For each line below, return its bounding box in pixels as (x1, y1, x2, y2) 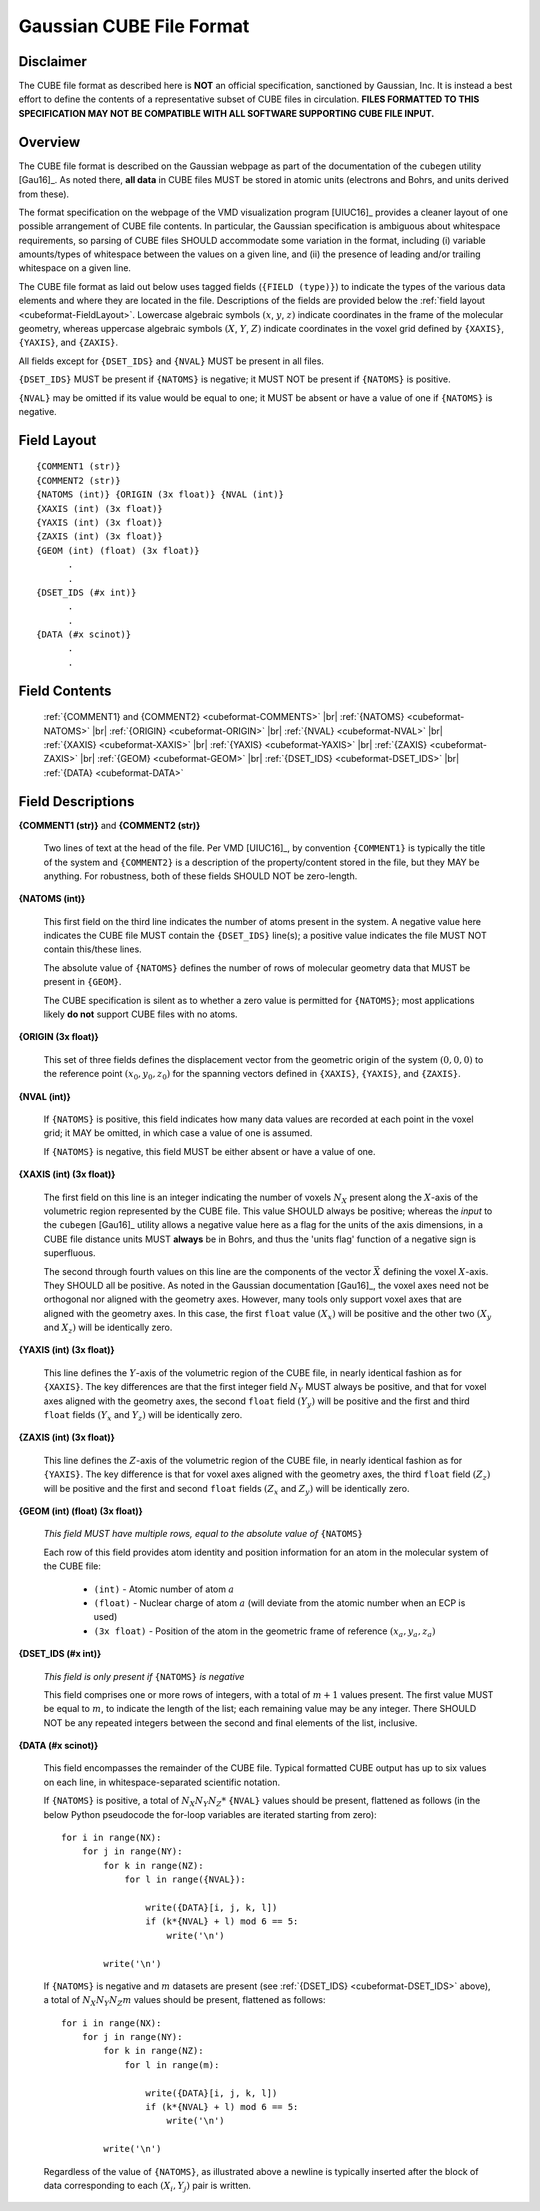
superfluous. (43, 1247, 96, 1259)
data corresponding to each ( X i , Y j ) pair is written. (43, 2180, 252, 2194)
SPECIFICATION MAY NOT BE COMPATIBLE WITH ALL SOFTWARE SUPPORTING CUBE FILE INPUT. (18, 107, 435, 119)
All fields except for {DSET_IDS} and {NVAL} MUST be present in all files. (18, 355, 325, 367)
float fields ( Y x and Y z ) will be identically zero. (43, 1409, 243, 1423)
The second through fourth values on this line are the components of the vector (43, 1265, 372, 1277)
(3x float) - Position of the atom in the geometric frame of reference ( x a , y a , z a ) (93, 1625, 436, 1639)
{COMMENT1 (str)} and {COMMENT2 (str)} (18, 819, 201, 831)
